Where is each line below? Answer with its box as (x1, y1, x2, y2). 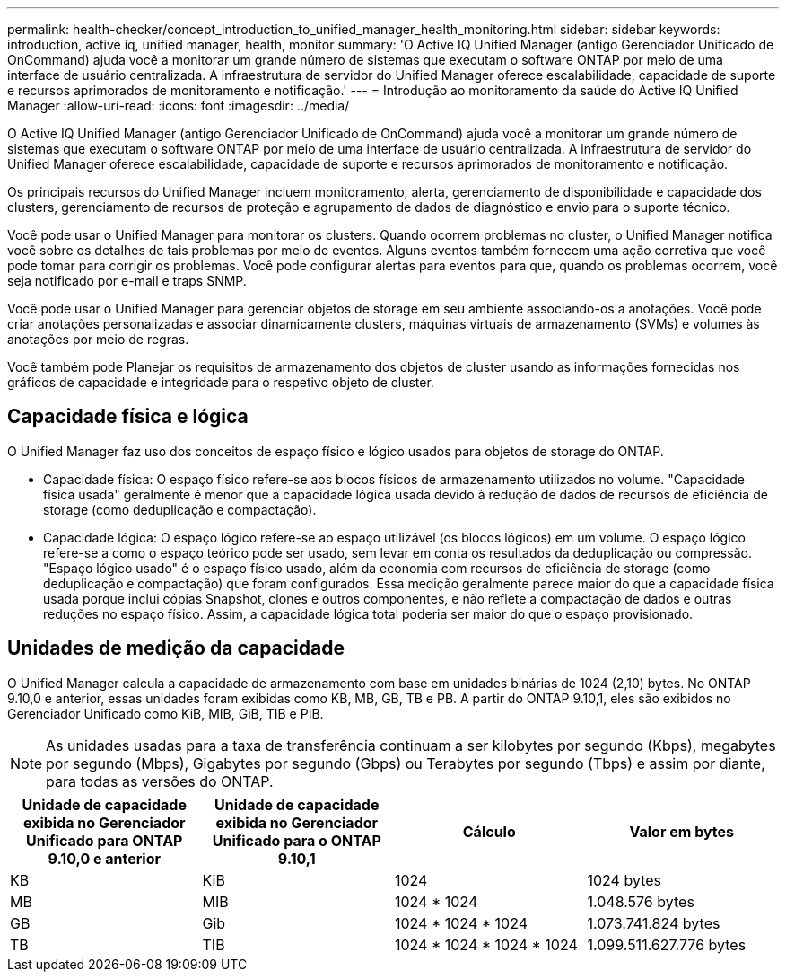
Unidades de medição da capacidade (7, 637, 345, 660)
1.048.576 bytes (587, 892, 694, 911)
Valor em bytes (629, 822, 735, 841)
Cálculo (462, 822, 516, 841)
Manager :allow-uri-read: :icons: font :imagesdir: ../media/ (7, 98, 350, 113)
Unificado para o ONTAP (212, 831, 381, 850)
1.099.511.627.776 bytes (587, 935, 747, 954)
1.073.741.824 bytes (587, 913, 720, 932)
